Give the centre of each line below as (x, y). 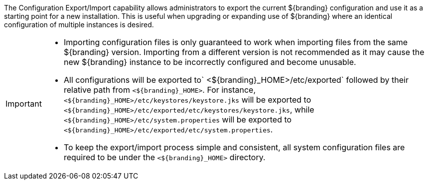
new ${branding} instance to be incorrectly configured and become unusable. (210, 62)
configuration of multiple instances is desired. (79, 25)
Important (24, 104)
